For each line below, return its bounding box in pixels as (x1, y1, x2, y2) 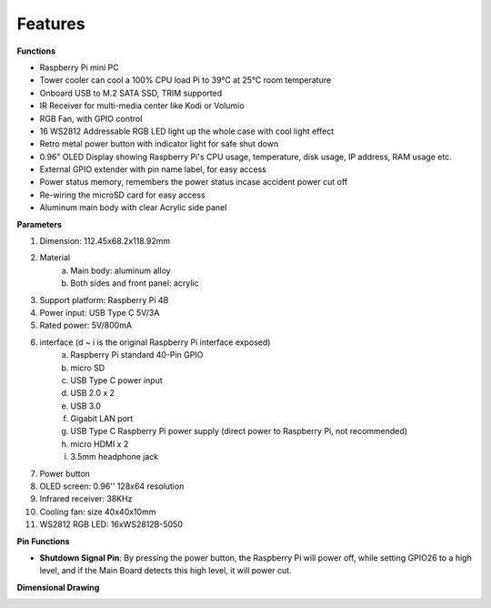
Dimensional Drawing (16, 582, 100, 593)
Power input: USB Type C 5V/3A (39, 307, 160, 318)
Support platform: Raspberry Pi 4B (39, 294, 169, 305)
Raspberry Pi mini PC (39, 62, 119, 73)
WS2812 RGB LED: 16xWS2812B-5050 (39, 519, 184, 530)
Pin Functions (16, 535, 70, 546)
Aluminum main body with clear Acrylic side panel (39, 202, 227, 213)
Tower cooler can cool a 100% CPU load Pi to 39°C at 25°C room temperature (39, 75, 332, 86)
